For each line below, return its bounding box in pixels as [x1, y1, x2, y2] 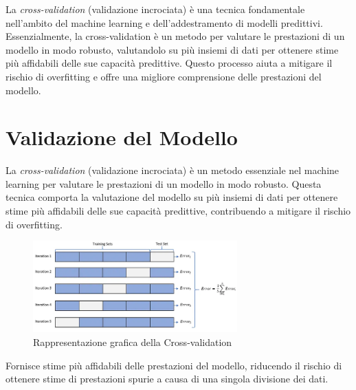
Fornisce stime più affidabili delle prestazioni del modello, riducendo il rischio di [5, 358, 342, 372]
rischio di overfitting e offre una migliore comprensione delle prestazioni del [5, 69, 322, 83]
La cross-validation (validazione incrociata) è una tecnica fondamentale [5, 2, 305, 16]
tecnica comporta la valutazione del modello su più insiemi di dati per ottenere [5, 190, 338, 204]
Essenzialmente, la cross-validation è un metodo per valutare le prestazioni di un [5, 29, 345, 43]
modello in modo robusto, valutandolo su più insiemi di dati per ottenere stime [5, 42, 339, 56]
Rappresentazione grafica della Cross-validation [33, 334, 232, 349]
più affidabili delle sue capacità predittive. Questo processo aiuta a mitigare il [5, 56, 333, 70]
